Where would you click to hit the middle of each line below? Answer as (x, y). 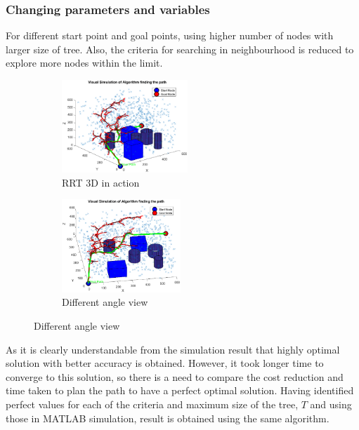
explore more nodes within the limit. (84, 63)
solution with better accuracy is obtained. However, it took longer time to (165, 363)
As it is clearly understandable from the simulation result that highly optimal (173, 349)
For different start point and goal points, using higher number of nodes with (170, 35)
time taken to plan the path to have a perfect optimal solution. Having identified (180, 390)
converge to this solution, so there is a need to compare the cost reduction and (175, 376)
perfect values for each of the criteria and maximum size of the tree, (152, 404)
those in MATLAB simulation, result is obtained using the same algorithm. (168, 418)
